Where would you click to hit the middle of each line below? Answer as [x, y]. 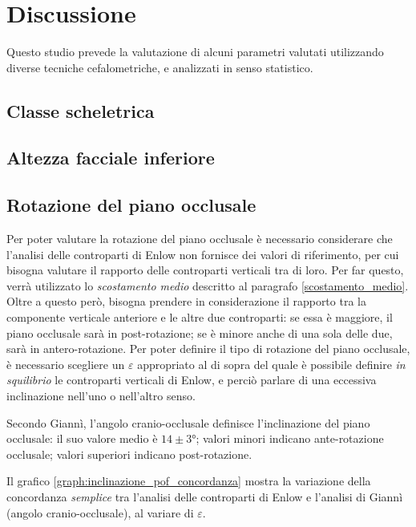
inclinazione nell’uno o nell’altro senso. [101, 396]
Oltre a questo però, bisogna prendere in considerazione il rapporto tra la [186, 301]
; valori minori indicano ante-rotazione [290, 438]
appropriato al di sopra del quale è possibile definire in [271, 364]
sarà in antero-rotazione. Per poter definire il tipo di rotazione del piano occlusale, [208, 349]
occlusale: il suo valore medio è [82, 438]
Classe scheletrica [81, 110]
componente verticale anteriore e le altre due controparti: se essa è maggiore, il [200, 317]
